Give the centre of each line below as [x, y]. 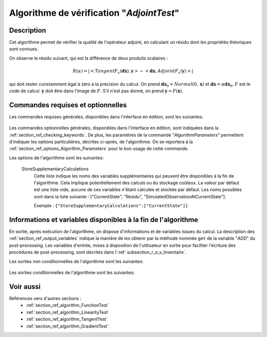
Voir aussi [25, 286]
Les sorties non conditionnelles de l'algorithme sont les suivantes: [76, 261]
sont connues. [24, 49]
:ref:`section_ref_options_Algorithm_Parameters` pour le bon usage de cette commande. [99, 149]
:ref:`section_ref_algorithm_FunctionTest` [67, 305]
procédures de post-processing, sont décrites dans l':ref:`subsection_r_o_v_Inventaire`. [98, 252]
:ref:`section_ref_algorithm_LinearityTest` [67, 312]
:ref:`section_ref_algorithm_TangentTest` [67, 319]
